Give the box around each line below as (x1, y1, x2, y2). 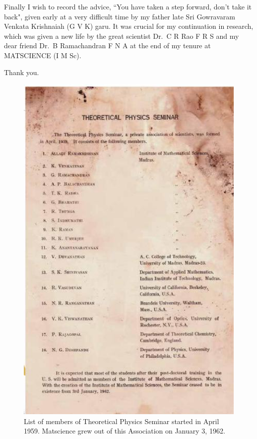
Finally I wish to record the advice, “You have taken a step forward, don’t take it (4, 1, 252, 11)
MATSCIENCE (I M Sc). (4, 50, 81, 60)
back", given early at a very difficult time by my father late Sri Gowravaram (4, 11, 235, 21)
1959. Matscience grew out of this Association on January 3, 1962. (24, 426, 225, 436)
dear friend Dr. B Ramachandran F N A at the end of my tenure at (4, 40, 211, 51)
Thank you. (4, 67, 39, 77)
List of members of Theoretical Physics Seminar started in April (24, 416, 219, 426)
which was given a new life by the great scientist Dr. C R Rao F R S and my (4, 30, 239, 41)
